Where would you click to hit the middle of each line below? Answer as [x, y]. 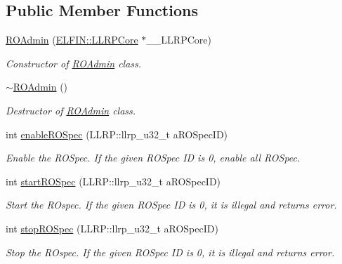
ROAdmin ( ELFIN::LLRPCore [72, 40]
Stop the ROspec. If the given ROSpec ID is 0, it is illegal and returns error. [170, 252]
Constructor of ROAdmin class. [74, 63]
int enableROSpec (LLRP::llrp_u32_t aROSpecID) [117, 134]
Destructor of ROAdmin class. [71, 110]
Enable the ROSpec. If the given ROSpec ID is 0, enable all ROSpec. [153, 158]
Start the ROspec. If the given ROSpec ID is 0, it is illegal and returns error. [171, 205]
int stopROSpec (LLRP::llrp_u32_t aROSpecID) [112, 228]
